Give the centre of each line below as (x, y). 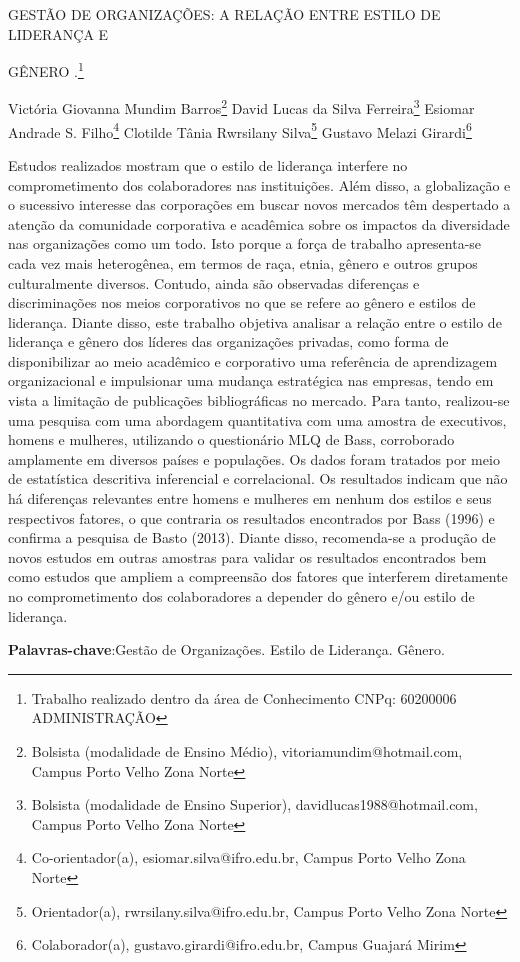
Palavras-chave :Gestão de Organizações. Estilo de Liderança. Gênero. (226, 649)
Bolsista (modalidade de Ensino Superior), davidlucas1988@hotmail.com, (254, 804)
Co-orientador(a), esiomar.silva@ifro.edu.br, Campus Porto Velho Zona (248, 857)
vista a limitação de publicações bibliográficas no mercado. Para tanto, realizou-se (259, 400)
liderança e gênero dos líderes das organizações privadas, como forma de (228, 341)
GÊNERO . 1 (46, 69)
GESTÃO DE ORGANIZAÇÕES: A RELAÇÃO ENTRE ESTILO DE (224, 14)
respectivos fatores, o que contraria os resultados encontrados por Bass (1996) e (251, 517)
